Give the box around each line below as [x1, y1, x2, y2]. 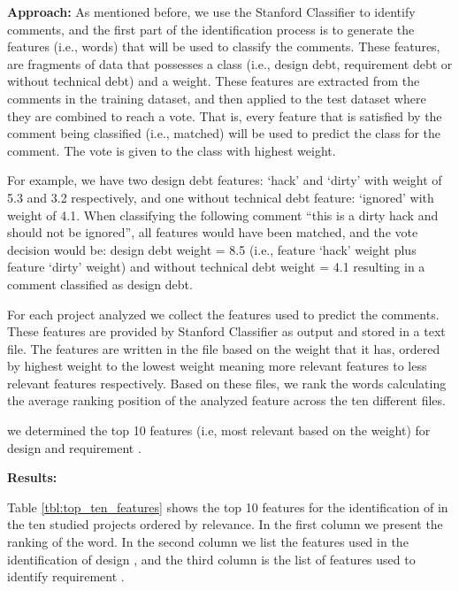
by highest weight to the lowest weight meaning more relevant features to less [7, 357, 427, 375]
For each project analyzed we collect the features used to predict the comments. [7, 304, 440, 323]
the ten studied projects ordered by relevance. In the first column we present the [7, 515, 443, 533]
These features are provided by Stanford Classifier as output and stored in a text [7, 322, 446, 341]
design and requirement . [7, 438, 142, 457]
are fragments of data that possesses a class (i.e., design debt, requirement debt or [7, 54, 453, 73]
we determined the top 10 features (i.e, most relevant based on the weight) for [7, 421, 431, 440]
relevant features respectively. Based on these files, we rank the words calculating [7, 373, 447, 392]
